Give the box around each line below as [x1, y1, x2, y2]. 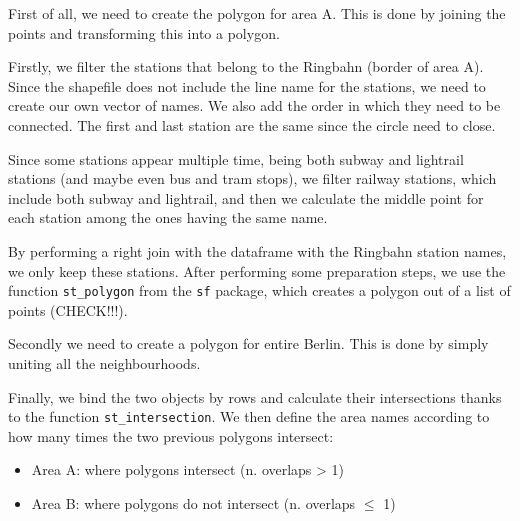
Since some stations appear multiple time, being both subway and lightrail [8, 148, 464, 169]
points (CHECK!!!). [8, 299, 128, 320]
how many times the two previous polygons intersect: [8, 425, 334, 446]
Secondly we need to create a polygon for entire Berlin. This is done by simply [8, 333, 489, 354]
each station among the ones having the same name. [8, 207, 328, 228]
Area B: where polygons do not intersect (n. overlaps [31, 493, 356, 513]
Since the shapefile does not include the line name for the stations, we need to [8, 75, 486, 96]
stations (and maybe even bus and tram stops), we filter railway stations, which [8, 168, 497, 189]
